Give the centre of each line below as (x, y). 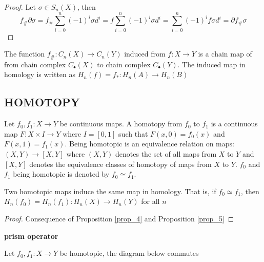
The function (24, 54)
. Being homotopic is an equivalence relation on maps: (149, 144)
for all (150, 201)
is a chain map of (225, 54)
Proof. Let (20, 7)
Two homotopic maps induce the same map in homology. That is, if (110, 191)
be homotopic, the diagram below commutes (129, 253)
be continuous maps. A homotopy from (121, 124)
